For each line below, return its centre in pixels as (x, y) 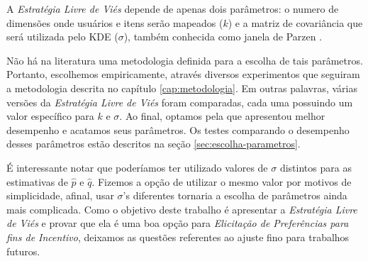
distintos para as (316, 167)
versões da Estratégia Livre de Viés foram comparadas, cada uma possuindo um (180, 102)
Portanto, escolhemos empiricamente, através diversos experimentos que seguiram (183, 74)
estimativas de (37, 181)
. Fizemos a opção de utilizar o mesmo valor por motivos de (222, 181)
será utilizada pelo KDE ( (62, 37)
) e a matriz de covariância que (295, 22)
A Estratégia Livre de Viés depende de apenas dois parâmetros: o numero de (173, 9)
